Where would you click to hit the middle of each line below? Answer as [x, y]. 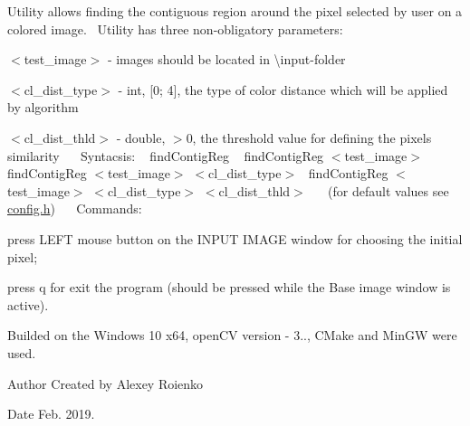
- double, [141, 137]
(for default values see [388, 190]
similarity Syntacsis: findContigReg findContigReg [166, 155]
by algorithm [43, 107]
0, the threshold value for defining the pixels [309, 137]
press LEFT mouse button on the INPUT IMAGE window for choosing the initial [235, 238]
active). [28, 304]
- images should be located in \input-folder [226, 59]
